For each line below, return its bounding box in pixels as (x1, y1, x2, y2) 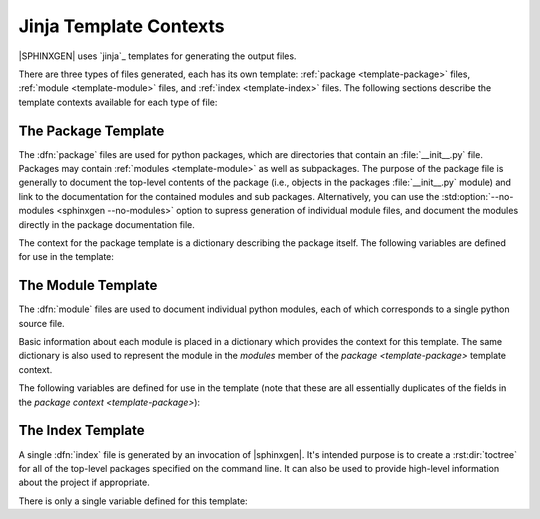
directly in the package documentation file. (18, 218, 195, 230)
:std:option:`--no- (441, 190, 514, 202)
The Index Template (18, 422, 145, 439)
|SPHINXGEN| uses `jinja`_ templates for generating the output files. (18, 50, 297, 62)
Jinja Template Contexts (18, 15, 225, 37)
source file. (18, 317, 65, 329)
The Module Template (18, 277, 158, 294)
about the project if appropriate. (18, 476, 150, 489)
